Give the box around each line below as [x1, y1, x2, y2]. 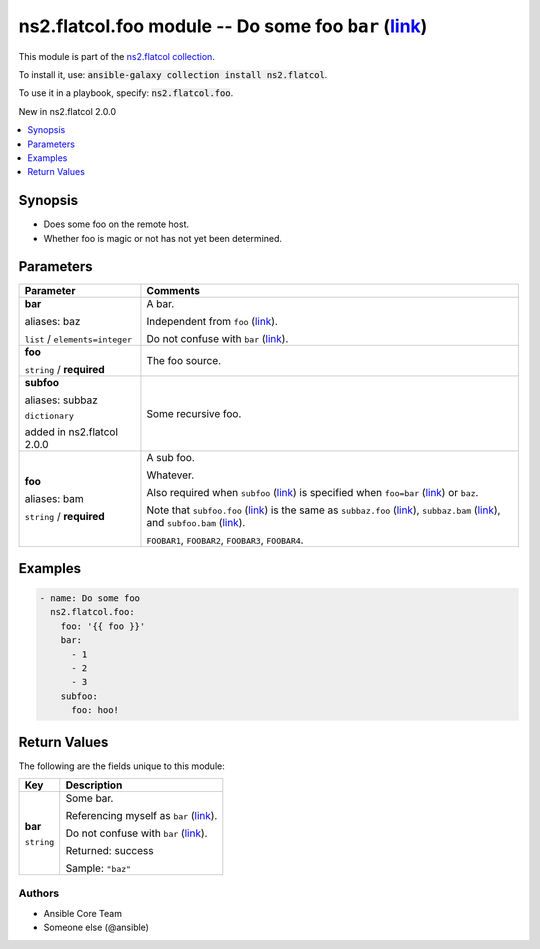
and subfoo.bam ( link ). [146, 516, 246, 530]
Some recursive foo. [146, 406, 242, 420]
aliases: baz [24, 315, 81, 329]
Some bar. [65, 791, 114, 805]
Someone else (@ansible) [43, 921, 150, 934]
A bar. [146, 297, 175, 311]
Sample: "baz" [65, 861, 132, 875]
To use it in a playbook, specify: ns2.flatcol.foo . [18, 87, 234, 99]
